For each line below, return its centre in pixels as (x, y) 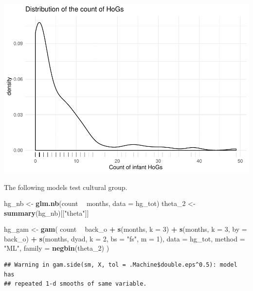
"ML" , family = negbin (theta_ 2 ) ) (57, 248)
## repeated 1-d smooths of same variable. (75, 284)
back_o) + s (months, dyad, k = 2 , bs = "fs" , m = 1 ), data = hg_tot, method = (125, 238)
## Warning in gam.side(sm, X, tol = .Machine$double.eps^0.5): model (121, 265)
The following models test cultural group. (66, 187)
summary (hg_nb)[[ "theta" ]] (46, 213)
